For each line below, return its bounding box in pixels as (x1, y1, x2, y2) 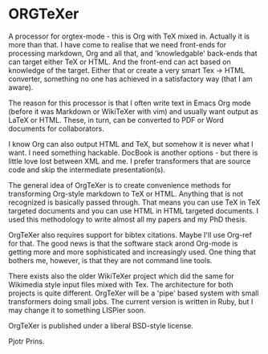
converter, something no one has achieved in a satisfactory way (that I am (8, 74, 253, 83)
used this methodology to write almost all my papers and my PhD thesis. (8, 214, 247, 224)
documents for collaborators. (8, 124, 104, 133)
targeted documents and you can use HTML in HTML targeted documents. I (8, 205, 259, 215)
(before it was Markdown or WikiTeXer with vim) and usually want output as (8, 106, 258, 116)
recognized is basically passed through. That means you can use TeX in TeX (8, 197, 261, 207)
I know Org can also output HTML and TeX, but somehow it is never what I (8, 139, 254, 149)
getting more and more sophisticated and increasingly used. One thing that (8, 246, 257, 257)
